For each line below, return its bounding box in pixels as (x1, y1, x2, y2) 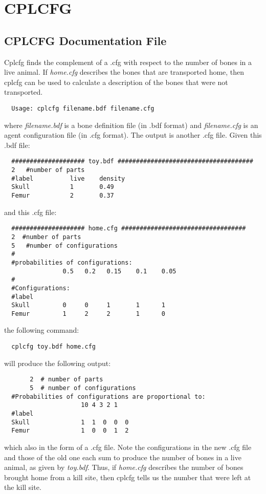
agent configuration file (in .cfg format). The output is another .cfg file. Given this (4, 130, 262, 140)
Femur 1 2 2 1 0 (11, 310, 165, 317)
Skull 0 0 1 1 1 (11, 302, 165, 309)
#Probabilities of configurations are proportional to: (11, 393, 206, 400)
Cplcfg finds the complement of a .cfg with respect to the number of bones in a (4, 56, 252, 67)
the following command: (4, 325, 79, 335)
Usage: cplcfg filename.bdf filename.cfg (11, 104, 154, 112)
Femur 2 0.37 (11, 192, 114, 200)
